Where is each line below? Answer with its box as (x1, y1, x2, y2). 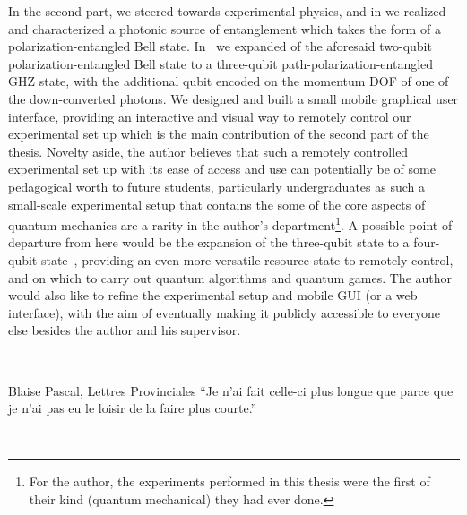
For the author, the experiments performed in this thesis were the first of (29, 472, 430, 491)
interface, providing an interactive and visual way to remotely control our (8, 107, 411, 125)
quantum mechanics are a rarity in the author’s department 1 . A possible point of (8, 213, 453, 234)
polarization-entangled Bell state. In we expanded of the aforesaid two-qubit (8, 37, 432, 56)
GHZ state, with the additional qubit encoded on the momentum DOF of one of (8, 72, 449, 90)
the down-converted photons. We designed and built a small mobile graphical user (8, 89, 459, 107)
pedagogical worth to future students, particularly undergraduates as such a (8, 176, 425, 195)
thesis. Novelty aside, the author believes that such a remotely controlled (8, 142, 409, 160)
